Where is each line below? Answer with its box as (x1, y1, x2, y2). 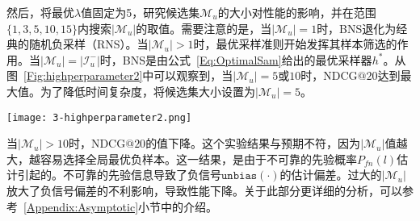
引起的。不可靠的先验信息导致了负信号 (17, 166, 221, 183)
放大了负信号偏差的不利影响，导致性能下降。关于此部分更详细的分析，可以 (6, 182, 402, 198)
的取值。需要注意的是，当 (136, 19, 272, 36)
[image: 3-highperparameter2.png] (6, 111, 192, 123)
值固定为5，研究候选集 (81, 4, 200, 20)
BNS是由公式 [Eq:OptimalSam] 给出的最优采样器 (122, 51, 372, 68)
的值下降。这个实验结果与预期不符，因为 (145, 135, 361, 152)
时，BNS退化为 (317, 19, 397, 36)
